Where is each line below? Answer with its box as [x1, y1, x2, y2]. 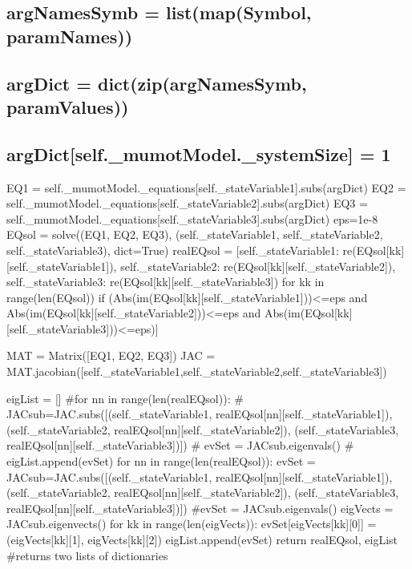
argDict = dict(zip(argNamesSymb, [6, 71, 307, 95]
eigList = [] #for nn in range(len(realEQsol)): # [6, 389, 244, 406]
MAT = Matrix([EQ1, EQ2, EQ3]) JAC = [6, 347, 216, 364]
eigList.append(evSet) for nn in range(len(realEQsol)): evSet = [6, 453, 316, 470]
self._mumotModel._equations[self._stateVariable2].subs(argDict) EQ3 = [6, 195, 368, 212]
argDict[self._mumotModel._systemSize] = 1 [6, 141, 391, 166]
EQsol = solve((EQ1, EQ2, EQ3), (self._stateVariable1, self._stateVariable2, [6, 226, 383, 243]
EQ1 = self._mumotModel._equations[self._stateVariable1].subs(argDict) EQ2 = [6, 179, 406, 196]
